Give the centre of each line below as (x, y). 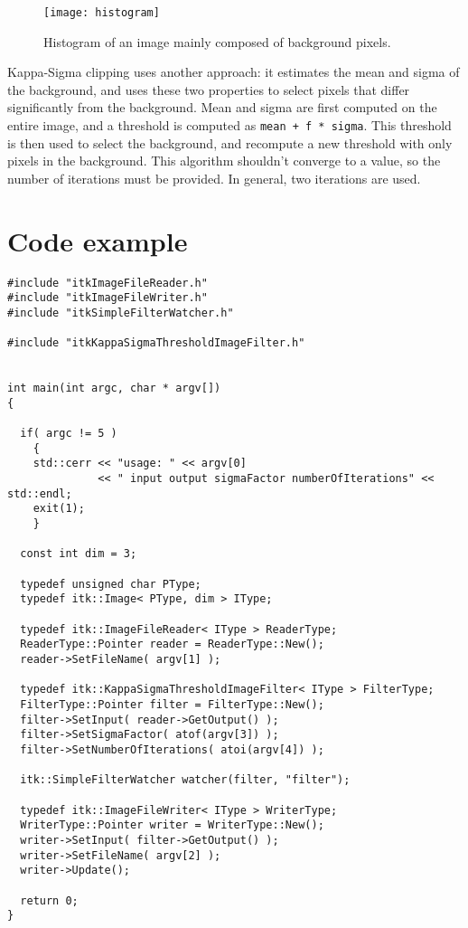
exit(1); (59, 509)
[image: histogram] (102, 13)
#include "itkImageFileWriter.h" (108, 298)
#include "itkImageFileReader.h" (108, 283)
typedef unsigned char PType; (111, 584)
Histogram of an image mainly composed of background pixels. (217, 41)
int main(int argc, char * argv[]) (114, 388)
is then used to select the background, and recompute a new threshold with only (230, 142)
